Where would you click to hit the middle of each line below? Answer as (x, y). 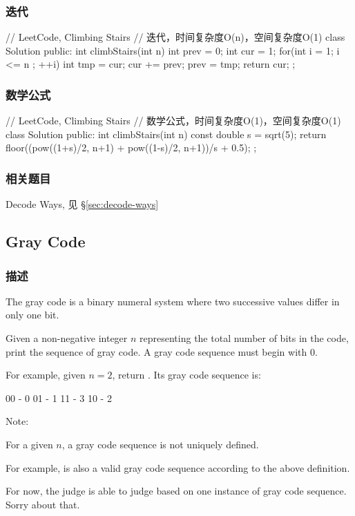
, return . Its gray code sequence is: (186, 375)
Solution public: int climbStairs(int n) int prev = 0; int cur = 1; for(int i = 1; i (173, 50)
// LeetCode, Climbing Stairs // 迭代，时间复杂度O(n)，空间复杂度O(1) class (175, 37)
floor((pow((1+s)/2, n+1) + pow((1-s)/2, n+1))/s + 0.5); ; (131, 147)
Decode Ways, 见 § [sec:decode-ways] (82, 204)
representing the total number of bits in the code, (244, 338)
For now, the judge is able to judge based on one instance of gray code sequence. (176, 491)
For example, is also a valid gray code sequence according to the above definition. (178, 467)
